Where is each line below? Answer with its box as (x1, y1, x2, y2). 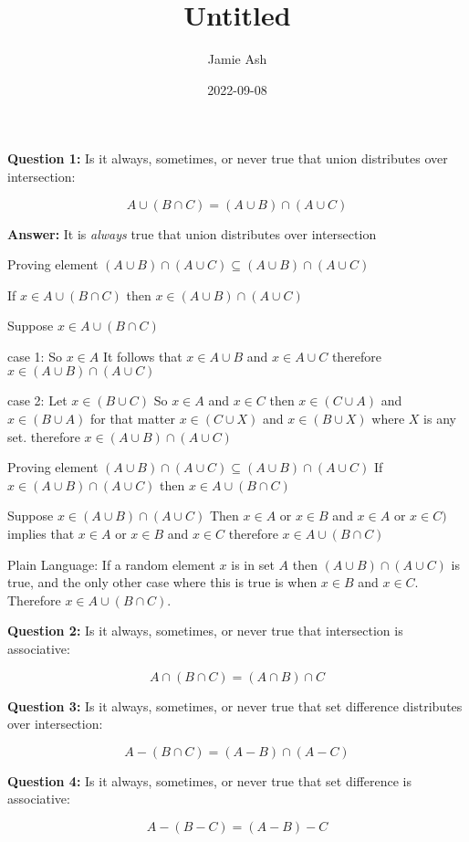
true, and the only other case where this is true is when (7, 573, 318, 592)
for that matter (89, 409, 175, 428)
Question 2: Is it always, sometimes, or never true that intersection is (7, 621, 403, 640)
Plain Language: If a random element (7, 554, 215, 574)
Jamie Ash (207, 49, 267, 68)
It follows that (102, 346, 182, 365)
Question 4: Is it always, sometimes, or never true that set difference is (7, 771, 412, 790)
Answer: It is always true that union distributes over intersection (7, 224, 377, 243)
